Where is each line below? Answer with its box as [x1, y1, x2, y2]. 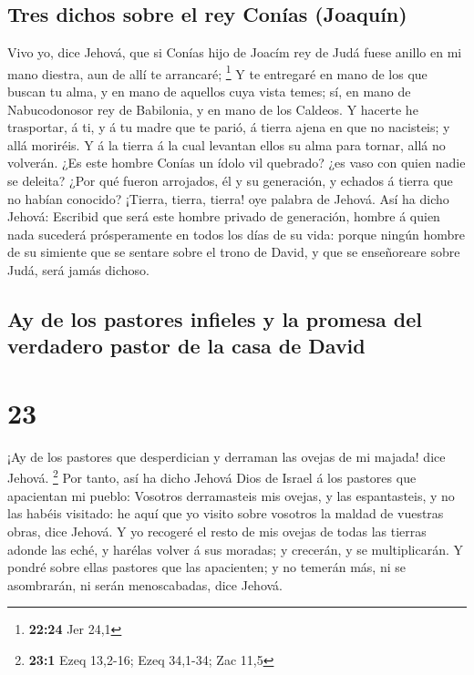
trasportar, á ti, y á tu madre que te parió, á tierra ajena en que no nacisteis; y [7, 118, 450, 137]
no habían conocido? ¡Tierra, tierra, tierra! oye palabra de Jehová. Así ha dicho [7, 189, 449, 208]
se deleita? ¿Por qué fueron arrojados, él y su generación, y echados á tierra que [7, 171, 453, 190]
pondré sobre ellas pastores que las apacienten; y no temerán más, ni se [7, 557, 406, 577]
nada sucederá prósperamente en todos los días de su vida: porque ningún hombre [7, 224, 465, 243]
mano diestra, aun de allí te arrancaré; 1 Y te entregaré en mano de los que [7, 61, 428, 83]
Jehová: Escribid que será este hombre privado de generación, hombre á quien [7, 207, 440, 226]
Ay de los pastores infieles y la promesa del [7, 304, 423, 332]
